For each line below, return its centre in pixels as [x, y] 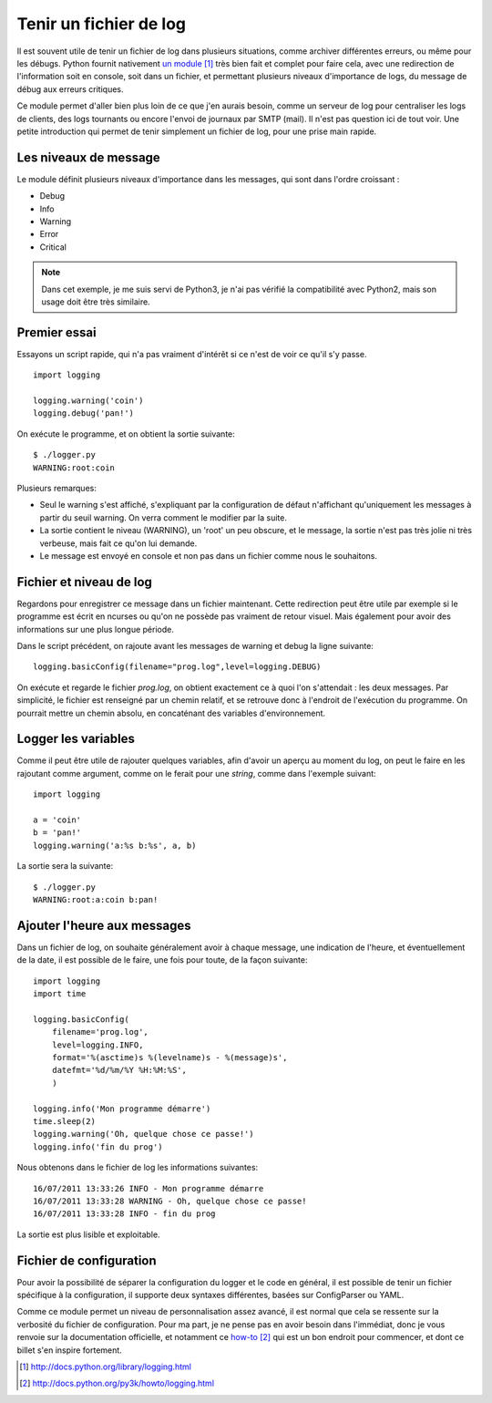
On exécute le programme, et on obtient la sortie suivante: [126, 434]
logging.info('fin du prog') [98, 1147]
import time [60, 994]
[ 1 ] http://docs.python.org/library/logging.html [105, 1367]
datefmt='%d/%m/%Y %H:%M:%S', [119, 1070]
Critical [53, 247]
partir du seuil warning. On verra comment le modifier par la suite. [163, 517]
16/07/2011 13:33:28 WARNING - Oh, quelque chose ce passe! [170, 1201]
